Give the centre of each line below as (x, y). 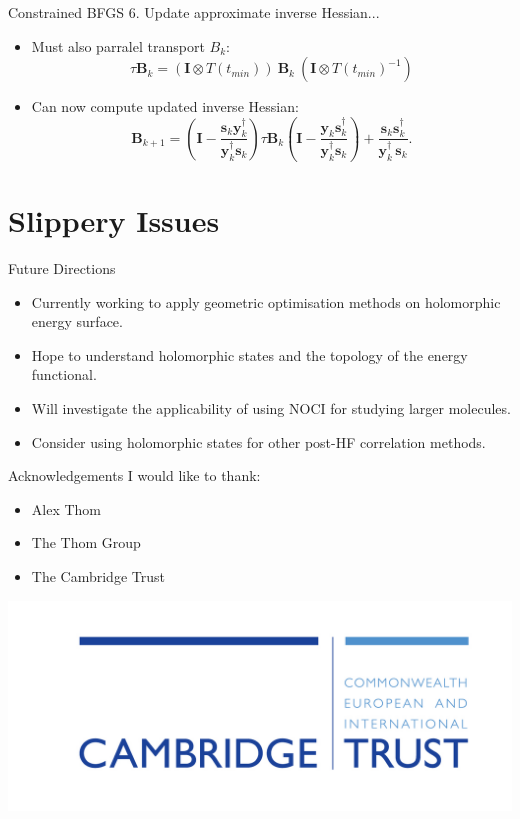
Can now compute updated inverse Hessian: (165, 106)
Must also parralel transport (118, 45)
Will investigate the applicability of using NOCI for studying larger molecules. (271, 408)
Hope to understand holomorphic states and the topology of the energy (249, 354)
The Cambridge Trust (98, 576)
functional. (64, 374)
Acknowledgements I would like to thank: (134, 475)
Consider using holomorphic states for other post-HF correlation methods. (258, 441)
